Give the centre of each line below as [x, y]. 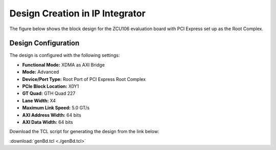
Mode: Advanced [41, 72]
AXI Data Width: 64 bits [48, 122]
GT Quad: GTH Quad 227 [49, 93]
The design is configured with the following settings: [65, 55]
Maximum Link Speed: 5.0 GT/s [56, 108]
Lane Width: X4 [39, 100]
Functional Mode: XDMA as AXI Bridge [63, 65]
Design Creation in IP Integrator [77, 13]
